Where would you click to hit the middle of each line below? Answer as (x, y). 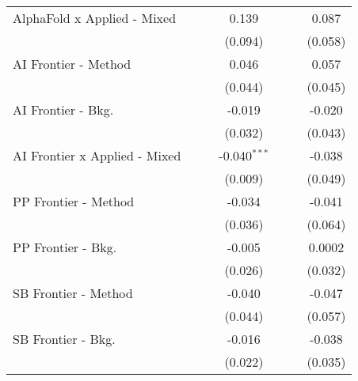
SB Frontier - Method (73, 293)
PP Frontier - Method (74, 201)
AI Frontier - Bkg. (63, 109)
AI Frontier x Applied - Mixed (97, 155)
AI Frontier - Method (72, 64)
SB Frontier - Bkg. (64, 339)
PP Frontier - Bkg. (65, 247)
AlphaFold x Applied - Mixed (95, 18)
